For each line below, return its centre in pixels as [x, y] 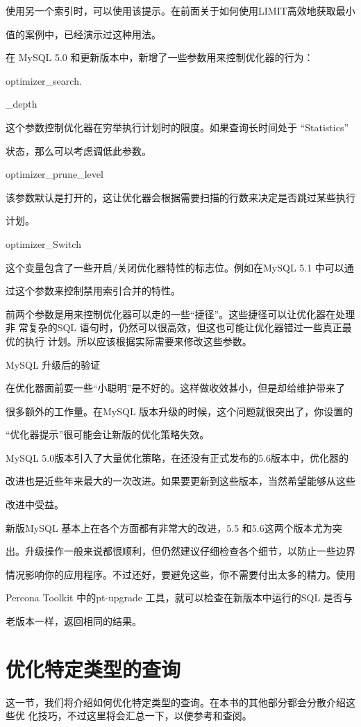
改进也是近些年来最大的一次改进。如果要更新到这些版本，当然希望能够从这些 [180, 481]
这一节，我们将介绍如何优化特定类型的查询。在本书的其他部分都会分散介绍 [176, 702]
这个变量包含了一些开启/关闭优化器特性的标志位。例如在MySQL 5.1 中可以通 [180, 267]
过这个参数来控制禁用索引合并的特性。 [93, 291]
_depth [22, 104]
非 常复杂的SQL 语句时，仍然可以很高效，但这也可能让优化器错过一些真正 [174, 327]
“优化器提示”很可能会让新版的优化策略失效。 [108, 434]
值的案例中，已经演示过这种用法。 [83, 34]
